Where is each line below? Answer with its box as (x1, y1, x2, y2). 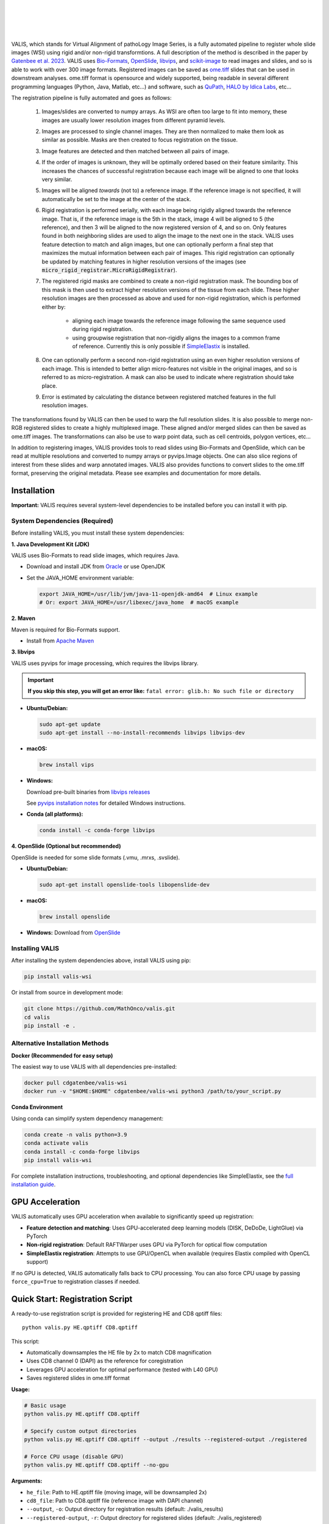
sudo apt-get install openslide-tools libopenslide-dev (39, 881, 210, 888)
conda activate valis (24, 1140, 89, 1147)
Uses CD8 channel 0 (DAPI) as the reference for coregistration (26, 1357, 183, 1365)
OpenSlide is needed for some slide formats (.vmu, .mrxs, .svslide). (11, 853, 180, 861)
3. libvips (11, 648, 35, 655)
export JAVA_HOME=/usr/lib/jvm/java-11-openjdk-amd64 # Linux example (39, 590, 258, 597)
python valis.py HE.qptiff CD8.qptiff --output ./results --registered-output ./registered (24, 1436, 307, 1443)
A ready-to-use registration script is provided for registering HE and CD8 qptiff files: (11, 1309, 222, 1317)
